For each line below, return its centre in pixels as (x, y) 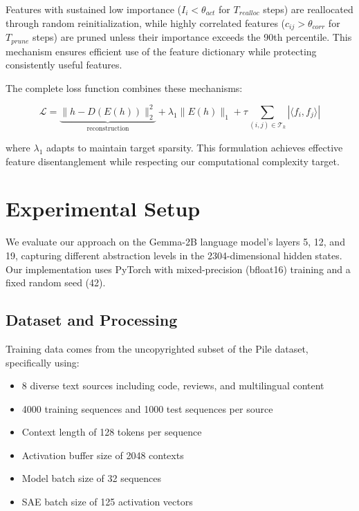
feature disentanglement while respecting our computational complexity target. (173, 161)
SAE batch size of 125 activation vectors (107, 502)
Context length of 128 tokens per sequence (112, 432)
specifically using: (43, 362)
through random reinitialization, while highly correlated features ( (146, 22)
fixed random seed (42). (56, 282)
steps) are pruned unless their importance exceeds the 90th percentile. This (192, 37)
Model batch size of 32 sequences (92, 478)
